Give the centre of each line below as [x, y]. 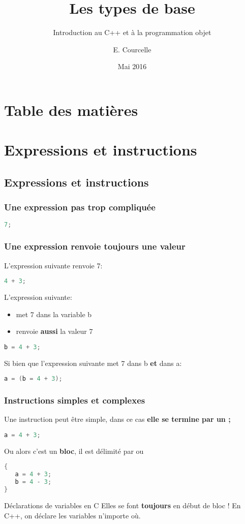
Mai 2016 [132, 66]
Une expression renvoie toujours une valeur [95, 246]
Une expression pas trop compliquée [80, 207]
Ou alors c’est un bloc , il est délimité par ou [74, 451]
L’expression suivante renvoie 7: [53, 265]
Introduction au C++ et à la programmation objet [132, 32]
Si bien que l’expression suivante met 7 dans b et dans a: [93, 363]
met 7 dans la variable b [54, 314]
